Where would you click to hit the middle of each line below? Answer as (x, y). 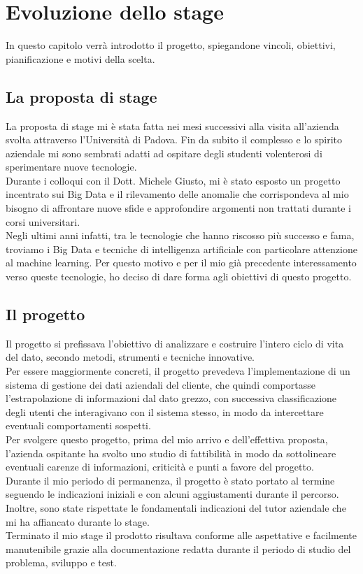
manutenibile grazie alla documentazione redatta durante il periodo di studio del (178, 548)
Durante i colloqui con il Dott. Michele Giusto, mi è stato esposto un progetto (173, 180)
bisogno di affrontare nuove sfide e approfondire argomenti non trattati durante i (178, 208)
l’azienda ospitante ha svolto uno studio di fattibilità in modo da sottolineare (171, 453)
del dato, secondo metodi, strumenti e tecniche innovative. (130, 357)
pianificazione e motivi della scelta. (80, 58)
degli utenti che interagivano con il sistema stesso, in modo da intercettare (165, 411)
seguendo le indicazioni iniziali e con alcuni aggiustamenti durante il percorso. (172, 494)
